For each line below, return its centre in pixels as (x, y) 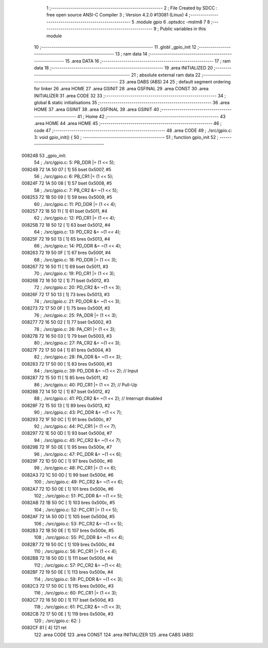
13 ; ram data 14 (131, 54)
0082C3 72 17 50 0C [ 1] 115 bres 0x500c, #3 (68, 586)
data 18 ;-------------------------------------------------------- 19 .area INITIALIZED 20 (124, 68)
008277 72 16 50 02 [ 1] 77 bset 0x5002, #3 (67, 322)
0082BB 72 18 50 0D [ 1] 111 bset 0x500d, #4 (67, 558)
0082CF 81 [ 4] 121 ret (44, 628)
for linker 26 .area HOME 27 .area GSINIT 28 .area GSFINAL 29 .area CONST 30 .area (121, 89)
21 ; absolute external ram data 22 (166, 75)
